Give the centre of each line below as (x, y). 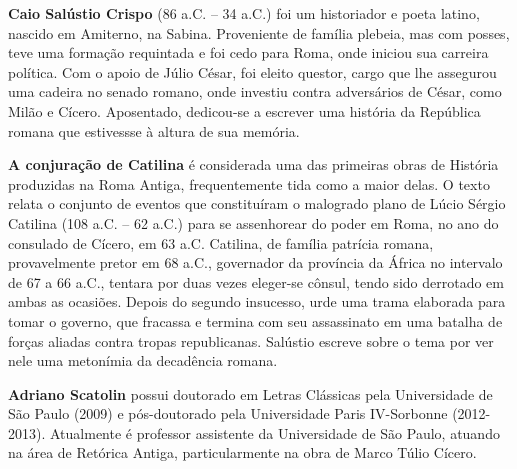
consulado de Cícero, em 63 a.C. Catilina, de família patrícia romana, (221, 242)
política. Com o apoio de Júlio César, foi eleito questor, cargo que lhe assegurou (252, 71)
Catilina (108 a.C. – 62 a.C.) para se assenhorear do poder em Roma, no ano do (253, 222)
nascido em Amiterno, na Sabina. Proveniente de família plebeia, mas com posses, (259, 32)
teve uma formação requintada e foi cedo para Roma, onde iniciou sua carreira (248, 52)
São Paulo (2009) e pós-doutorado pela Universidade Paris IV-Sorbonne (228, 413)
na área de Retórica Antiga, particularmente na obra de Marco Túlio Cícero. (242, 452)
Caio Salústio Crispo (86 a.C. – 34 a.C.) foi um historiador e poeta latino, (244, 13)
